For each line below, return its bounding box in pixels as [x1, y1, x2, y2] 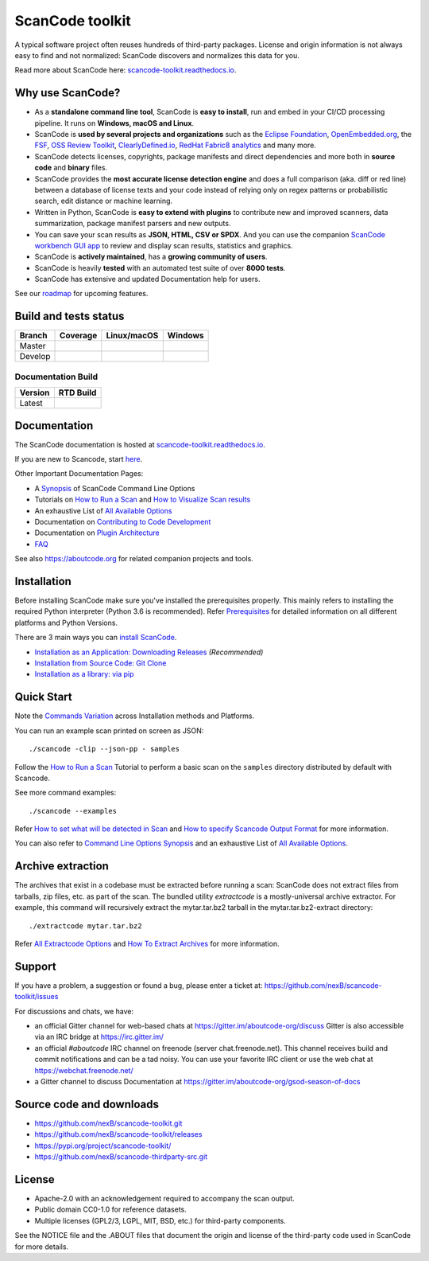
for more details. [14, 1242, 69, 1251]
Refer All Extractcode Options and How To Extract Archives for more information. [14, 939, 280, 948]
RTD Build [58, 387, 97, 398]
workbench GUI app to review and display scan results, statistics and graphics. [34, 240, 293, 250]
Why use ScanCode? [14, 86, 121, 100]
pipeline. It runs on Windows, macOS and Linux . [34, 118, 195, 127]
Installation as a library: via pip [34, 670, 134, 679]
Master [19, 341, 47, 352]
